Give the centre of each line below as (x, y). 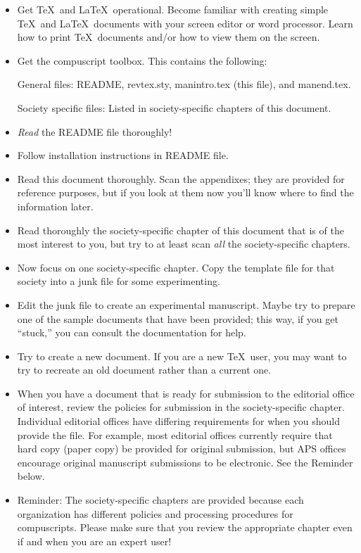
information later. (55, 206)
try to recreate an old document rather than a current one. (144, 370)
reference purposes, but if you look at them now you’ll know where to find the (185, 192)
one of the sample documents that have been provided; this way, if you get (178, 318)
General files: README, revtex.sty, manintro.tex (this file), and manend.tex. (184, 84)
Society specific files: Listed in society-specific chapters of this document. (174, 107)
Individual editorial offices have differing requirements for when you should (178, 421)
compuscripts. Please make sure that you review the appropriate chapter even (185, 527)
